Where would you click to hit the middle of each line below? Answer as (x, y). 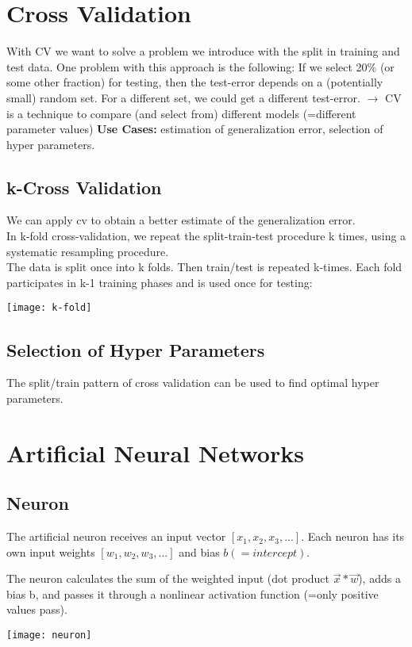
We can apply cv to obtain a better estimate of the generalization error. (181, 220)
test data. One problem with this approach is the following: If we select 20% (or (200, 66)
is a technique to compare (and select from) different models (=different (181, 113)
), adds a (379, 578)
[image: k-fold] (49, 308)
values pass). (37, 609)
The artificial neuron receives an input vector (116, 536)
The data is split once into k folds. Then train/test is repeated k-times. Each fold (204, 267)
